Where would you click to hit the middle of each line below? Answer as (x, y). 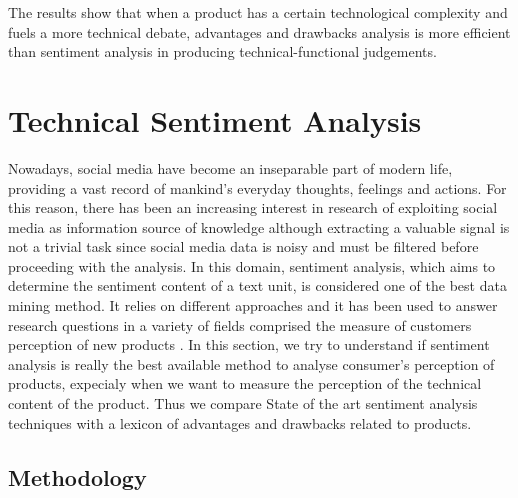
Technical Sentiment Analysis (215, 119)
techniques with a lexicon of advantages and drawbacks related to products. (240, 422)
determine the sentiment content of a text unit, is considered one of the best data (257, 285)
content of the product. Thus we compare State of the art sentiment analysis (243, 403)
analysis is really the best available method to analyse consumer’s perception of (251, 363)
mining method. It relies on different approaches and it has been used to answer (253, 305)
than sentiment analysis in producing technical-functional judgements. (222, 51)
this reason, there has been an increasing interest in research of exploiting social (253, 207)
